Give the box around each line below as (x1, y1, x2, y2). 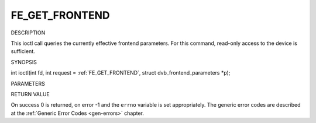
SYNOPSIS (11, 58, 37, 65)
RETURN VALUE (11, 90, 50, 97)
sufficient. (11, 48, 35, 55)
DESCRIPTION (11, 29, 46, 36)
